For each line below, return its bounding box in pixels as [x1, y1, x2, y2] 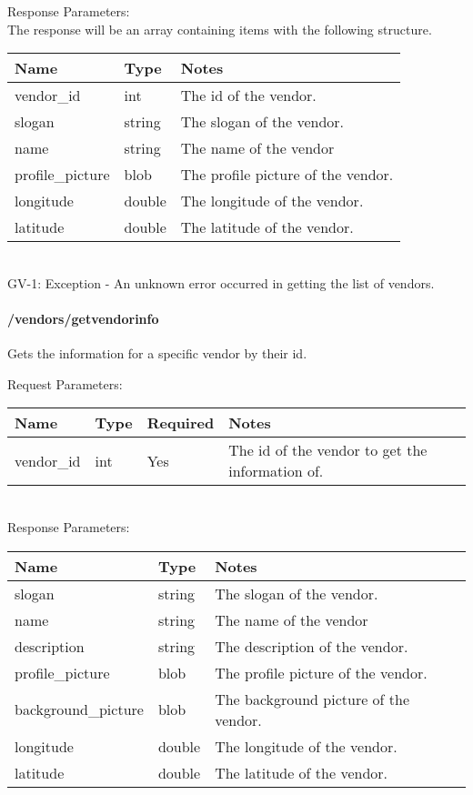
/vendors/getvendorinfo [7, 308, 159, 327]
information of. [228, 460, 324, 482]
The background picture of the [215, 688, 410, 709]
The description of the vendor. [215, 635, 408, 657]
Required [146, 412, 215, 434]
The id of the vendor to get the [228, 439, 428, 461]
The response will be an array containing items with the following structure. [7, 19, 432, 38]
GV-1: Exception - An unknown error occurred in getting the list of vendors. [7, 273, 435, 292]
